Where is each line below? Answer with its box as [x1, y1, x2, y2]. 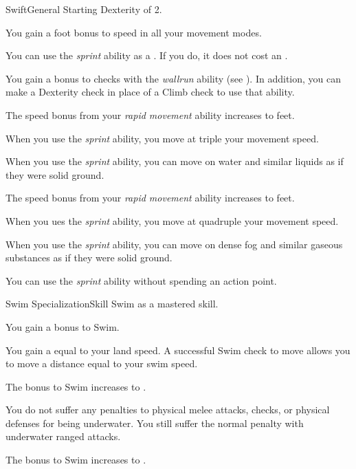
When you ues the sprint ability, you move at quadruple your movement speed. [5, 213, 339, 228]
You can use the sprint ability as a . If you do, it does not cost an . [5, 48, 288, 63]
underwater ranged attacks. [5, 429, 121, 444]
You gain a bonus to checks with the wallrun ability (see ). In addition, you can [5, 71, 342, 85]
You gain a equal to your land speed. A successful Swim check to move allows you [5, 342, 351, 357]
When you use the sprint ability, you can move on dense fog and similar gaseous [5, 237, 343, 251]
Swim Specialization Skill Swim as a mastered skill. [5, 296, 219, 311]
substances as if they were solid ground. [5, 250, 173, 265]
